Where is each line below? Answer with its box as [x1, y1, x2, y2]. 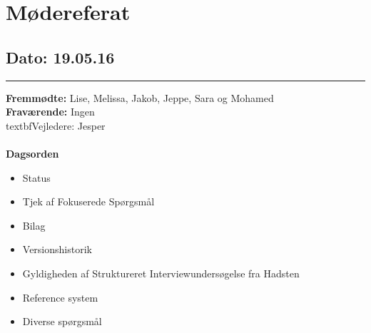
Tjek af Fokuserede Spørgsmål [22, 194, 155, 209]
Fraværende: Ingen [6, 104, 95, 119]
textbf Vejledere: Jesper [6, 118, 106, 133]
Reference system [22, 290, 98, 304]
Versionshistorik [22, 242, 92, 257]
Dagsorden [6, 145, 59, 160]
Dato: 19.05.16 [6, 46, 115, 68]
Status [22, 170, 51, 185]
